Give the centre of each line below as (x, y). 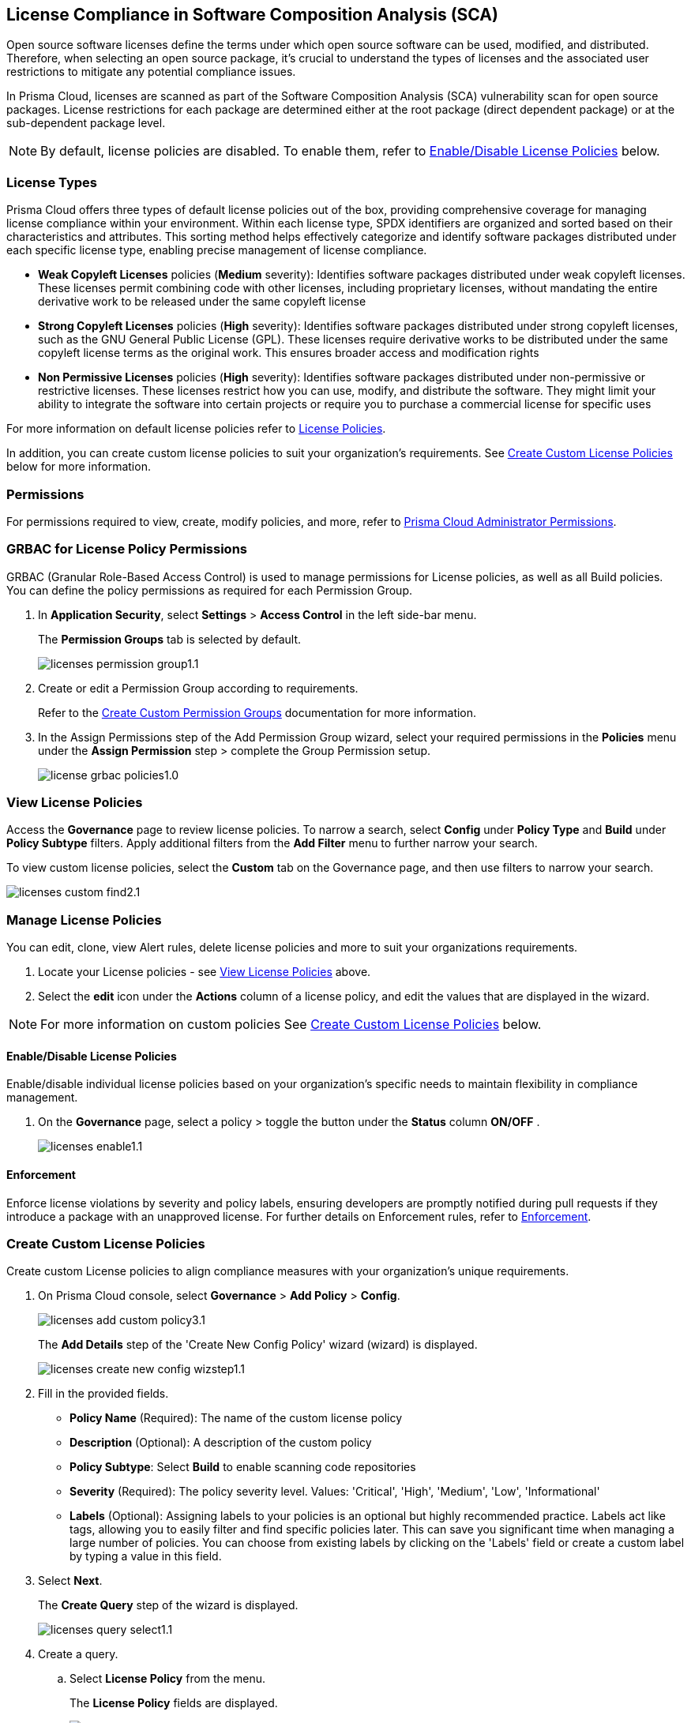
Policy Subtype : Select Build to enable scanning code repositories (243, 1467)
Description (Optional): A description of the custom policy (221, 1443)
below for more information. (79, 467)
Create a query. (78, 1654)
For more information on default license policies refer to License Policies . (196, 429)
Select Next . (70, 1581)
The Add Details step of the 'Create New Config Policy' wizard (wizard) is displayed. (258, 1345)
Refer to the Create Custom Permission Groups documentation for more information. (257, 712)
